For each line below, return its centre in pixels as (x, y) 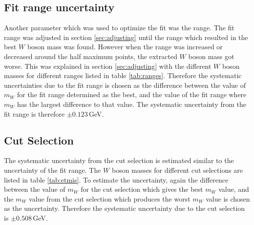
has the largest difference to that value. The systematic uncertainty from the (132, 104)
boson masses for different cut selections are (177, 170)
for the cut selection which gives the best (142, 189)
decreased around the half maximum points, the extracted (91, 56)
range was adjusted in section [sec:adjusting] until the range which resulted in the (126, 37)
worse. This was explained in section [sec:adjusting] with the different (108, 66)
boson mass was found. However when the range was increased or (125, 47)
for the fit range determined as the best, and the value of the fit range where (132, 94)
